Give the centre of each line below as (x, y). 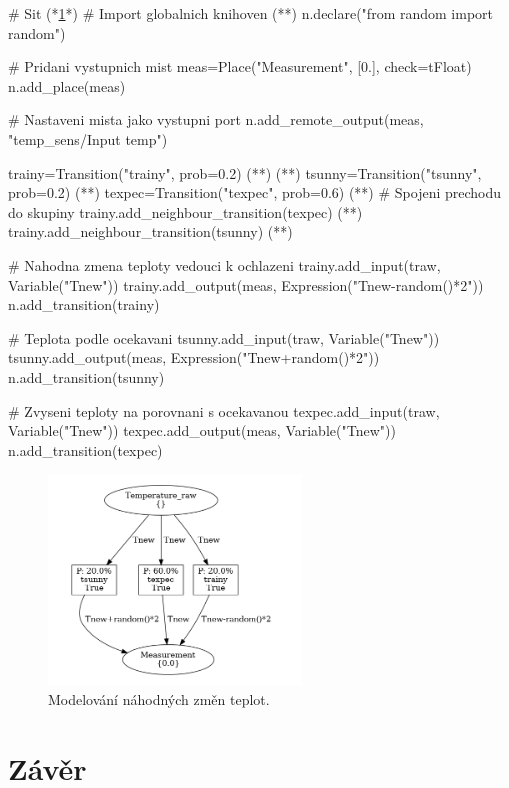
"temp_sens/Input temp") (88, 138)
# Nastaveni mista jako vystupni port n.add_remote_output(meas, (216, 119)
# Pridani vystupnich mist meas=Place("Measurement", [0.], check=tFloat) (240, 66)
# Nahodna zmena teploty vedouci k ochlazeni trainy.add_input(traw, (224, 264)
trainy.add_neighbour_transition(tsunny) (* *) (150, 231)
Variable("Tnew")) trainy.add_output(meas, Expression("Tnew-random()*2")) (246, 284)
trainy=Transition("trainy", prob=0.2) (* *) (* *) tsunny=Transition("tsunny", (245, 172)
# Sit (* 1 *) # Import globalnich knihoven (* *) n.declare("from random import (250, 13)
